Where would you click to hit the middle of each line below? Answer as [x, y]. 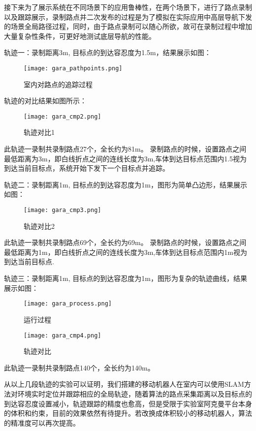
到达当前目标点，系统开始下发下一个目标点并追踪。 [87, 168]
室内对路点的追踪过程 [58, 84]
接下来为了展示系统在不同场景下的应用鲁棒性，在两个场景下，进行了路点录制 [128, 7]
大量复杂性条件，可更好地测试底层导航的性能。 [80, 36]
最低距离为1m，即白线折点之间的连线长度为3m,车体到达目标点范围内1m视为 [126, 252]
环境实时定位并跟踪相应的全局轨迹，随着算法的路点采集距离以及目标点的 [135, 393]
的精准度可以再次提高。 [42, 422]
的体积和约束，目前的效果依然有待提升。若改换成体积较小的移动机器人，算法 [128, 413]
